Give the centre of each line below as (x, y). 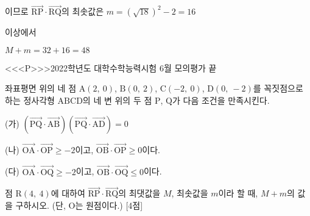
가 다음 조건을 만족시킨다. (221, 100)
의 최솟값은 (83, 11)
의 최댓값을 (139, 193)
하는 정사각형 (30, 100)
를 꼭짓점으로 (278, 88)
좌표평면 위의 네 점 (41, 88)
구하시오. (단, (41, 205)
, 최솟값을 (190, 193)
